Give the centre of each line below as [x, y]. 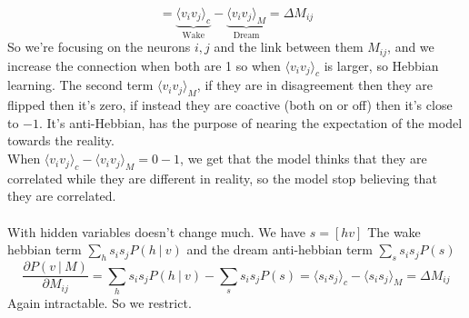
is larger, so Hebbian [381, 65]
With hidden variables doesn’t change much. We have [157, 231]
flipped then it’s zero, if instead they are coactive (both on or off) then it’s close [230, 105]
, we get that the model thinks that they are [304, 159]
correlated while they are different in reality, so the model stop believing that [222, 178]
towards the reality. [61, 140]
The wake [394, 231]
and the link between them [289, 47]
